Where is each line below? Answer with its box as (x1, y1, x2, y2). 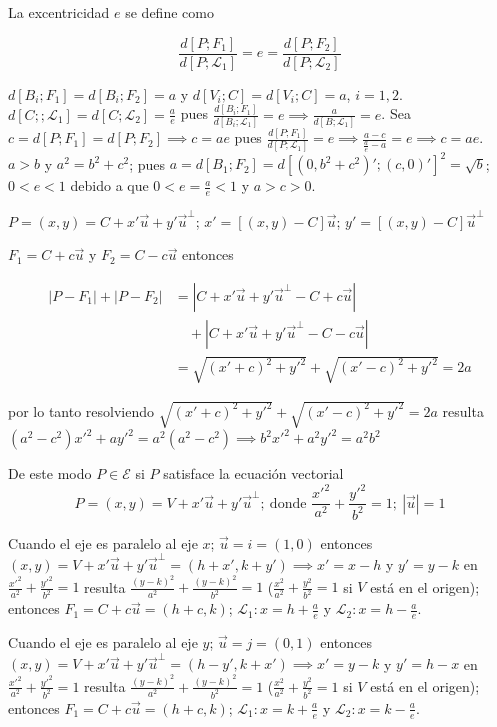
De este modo (8, 463, 92, 484)
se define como (125, 2, 214, 22)
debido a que (70, 175, 149, 196)
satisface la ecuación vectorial (163, 463, 344, 484)
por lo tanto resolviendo (8, 400, 155, 421)
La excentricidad (8, 2, 110, 22)
